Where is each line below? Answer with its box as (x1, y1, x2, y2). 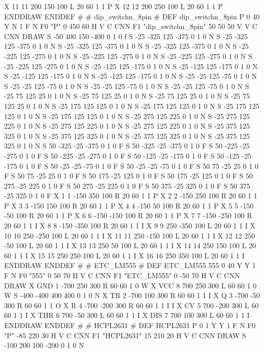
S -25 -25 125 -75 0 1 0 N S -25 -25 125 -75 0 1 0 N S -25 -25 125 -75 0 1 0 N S (4, 80, 249, 91)
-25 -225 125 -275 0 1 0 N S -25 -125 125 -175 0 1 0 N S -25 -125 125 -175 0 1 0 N (4, 61, 258, 71)
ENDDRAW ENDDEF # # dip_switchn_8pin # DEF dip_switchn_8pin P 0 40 (4, 11, 260, 21)
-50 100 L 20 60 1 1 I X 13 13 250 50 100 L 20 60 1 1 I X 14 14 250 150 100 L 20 (4, 240, 256, 251)
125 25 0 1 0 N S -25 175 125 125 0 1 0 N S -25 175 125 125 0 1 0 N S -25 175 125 (4, 100, 259, 111)
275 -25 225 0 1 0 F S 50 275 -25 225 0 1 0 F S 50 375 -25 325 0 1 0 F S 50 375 (4, 180, 250, 191)
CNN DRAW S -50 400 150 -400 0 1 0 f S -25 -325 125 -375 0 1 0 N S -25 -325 (4, 31, 248, 41)
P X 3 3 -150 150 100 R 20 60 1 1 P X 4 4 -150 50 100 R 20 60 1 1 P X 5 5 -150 (4, 200, 254, 211)
